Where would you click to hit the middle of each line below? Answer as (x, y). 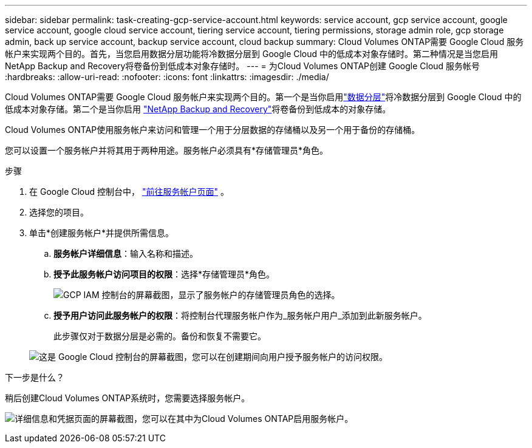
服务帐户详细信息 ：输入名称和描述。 (126, 253)
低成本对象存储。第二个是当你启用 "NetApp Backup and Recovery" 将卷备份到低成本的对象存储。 (198, 109)
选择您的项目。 (59, 212)
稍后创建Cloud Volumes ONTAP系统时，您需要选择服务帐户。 (128, 398)
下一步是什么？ (35, 377)
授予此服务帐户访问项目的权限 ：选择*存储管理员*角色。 (164, 274)
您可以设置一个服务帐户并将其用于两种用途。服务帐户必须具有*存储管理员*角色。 (167, 150)
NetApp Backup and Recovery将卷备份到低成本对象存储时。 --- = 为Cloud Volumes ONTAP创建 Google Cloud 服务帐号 (243, 66)
